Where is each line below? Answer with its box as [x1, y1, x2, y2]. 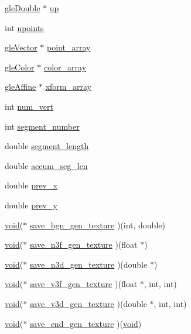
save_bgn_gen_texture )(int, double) [29, 218, 165, 231]
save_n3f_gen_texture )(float [29, 238, 138, 251]
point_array [47, 41, 91, 53]
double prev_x [5, 179, 57, 191]
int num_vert [5, 100, 53, 112]
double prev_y [5, 198, 57, 211]
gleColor [5, 60, 35, 73]
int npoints [5, 21, 44, 33]
